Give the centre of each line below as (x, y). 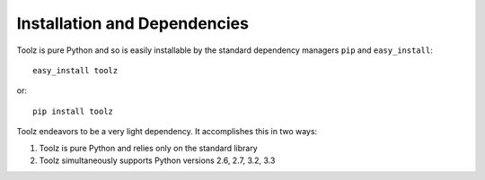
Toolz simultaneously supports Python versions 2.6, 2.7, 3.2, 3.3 (157, 160)
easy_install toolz (75, 70)
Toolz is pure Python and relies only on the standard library (148, 148)
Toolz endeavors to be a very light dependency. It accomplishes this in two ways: (167, 132)
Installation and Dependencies (132, 23)
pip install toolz (73, 111)
